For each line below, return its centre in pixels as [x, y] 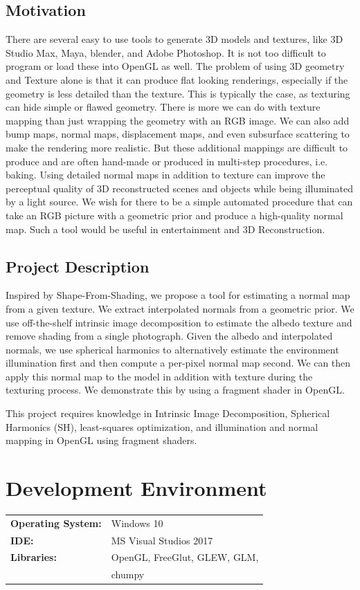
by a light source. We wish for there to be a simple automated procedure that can [179, 202]
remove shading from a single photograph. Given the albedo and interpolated [169, 336]
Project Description [78, 266]
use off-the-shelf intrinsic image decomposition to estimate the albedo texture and [179, 322]
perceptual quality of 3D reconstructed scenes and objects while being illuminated [179, 188]
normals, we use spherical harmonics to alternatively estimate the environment [172, 349]
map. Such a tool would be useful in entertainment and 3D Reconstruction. [165, 229]
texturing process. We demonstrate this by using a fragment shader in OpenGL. [175, 390]
